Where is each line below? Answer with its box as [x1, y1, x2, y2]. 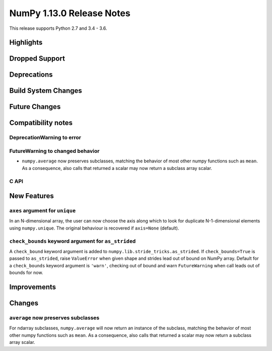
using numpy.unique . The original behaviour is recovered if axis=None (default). [9, 225, 179, 231]
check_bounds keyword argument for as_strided [9, 238, 136, 245]
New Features [9, 192, 54, 200]
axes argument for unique [9, 207, 76, 214]
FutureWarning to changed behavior [9, 147, 100, 154]
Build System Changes [9, 86, 83, 95]
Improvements [9, 282, 56, 291]
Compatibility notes [9, 119, 73, 127]
